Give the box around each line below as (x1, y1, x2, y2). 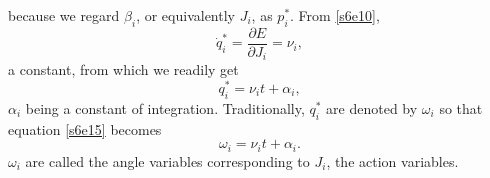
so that (439, 97, 483, 118)
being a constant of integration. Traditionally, (25, 97, 305, 118)
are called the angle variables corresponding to (25, 150, 310, 171)
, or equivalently (136, 5, 235, 25)
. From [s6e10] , (290, 5, 380, 25)
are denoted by (326, 97, 418, 118)
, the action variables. (326, 150, 459, 171)
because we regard (8, 5, 120, 25)
